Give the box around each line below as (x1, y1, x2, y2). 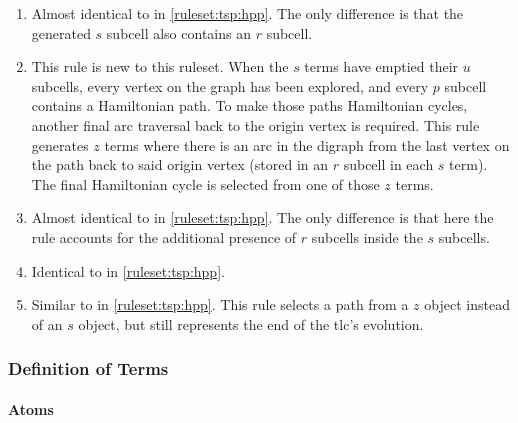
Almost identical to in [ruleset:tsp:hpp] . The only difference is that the (31, 3, 464, 23)
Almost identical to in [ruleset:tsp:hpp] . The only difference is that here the (31, 207, 494, 228)
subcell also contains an (106, 22, 251, 43)
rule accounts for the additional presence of (31, 226, 297, 247)
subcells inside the (311, 226, 423, 247)
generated (31, 22, 91, 43)
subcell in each (343, 154, 434, 175)
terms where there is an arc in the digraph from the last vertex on (104, 134, 510, 155)
